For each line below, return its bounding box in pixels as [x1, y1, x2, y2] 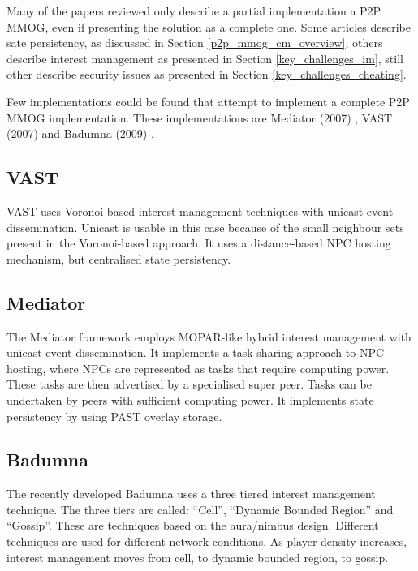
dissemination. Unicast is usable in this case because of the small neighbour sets [6, 218, 404, 235]
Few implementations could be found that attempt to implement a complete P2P [6, 92, 410, 109]
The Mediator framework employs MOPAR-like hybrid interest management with [6, 328, 412, 345]
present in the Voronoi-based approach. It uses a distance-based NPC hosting [6, 234, 391, 251]
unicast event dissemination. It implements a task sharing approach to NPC [6, 344, 385, 361]
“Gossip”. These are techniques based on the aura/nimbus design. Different [6, 517, 379, 534]
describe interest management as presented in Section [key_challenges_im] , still [6, 49, 403, 67]
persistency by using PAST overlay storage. [6, 407, 222, 424]
